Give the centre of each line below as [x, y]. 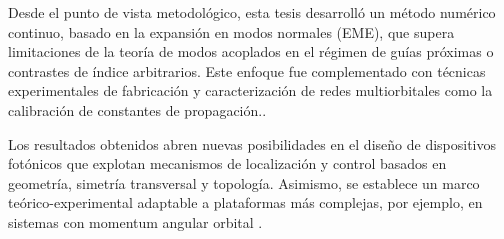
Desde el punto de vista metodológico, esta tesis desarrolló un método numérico [252, 12]
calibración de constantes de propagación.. [137, 109]
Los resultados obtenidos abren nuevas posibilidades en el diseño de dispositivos [252, 143]
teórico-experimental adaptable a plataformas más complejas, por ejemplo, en [245, 202]
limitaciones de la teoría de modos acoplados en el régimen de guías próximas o [251, 51]
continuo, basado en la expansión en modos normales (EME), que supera [231, 31]
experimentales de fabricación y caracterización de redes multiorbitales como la [250, 90]
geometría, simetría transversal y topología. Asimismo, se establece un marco [244, 182]
